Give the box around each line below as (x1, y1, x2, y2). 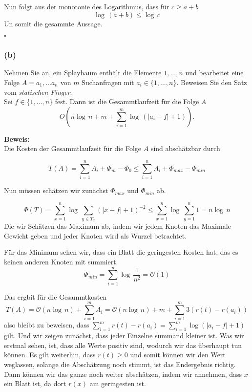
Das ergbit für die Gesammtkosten (4, 291, 107, 302)
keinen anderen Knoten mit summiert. (4, 257, 118, 266)
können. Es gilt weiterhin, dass (4, 349, 96, 360)
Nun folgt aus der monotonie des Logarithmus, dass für (4, 1, 169, 11)
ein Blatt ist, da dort (4, 378, 66, 389)
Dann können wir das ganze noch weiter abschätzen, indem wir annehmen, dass (4, 369, 242, 379)
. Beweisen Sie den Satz (176, 77, 247, 87)
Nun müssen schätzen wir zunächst (4, 185, 108, 196)
